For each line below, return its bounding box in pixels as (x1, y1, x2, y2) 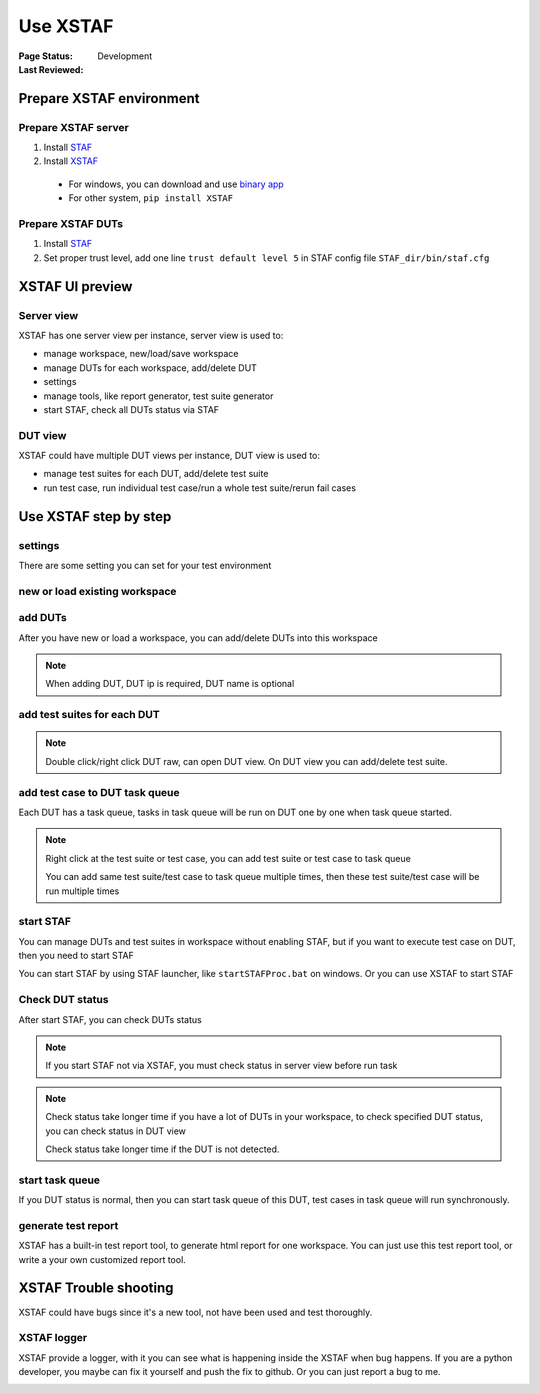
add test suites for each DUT (18, 708, 160, 722)
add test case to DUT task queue (18, 785, 180, 799)
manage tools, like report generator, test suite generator (43, 390, 274, 402)
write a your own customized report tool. (18, 1253, 187, 1265)
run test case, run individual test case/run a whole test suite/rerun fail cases (43, 481, 357, 494)
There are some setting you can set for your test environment (18, 559, 272, 571)
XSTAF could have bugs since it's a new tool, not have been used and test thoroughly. (18, 1306, 373, 1318)
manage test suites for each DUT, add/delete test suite (43, 468, 269, 480)
